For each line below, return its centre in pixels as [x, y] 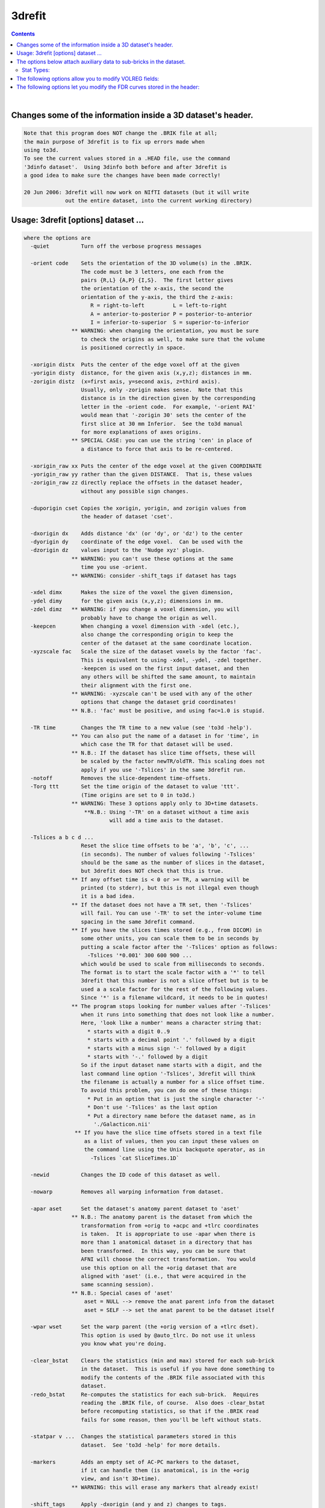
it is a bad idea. [108, 896]
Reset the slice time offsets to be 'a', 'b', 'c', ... [165, 846]
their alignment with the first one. [137, 685]
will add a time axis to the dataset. [166, 820]
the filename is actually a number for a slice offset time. [173, 1082]
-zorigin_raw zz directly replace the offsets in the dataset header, [137, 483]
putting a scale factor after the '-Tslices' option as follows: [179, 947]
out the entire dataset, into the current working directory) [159, 201]
